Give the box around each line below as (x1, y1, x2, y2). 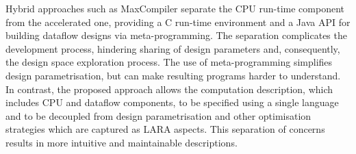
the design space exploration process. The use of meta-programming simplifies (5, 55, 333, 69)
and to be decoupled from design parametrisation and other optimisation (5, 108, 311, 123)
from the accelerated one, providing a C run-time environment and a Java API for (5, 14, 351, 29)
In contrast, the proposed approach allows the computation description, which (5, 81, 333, 96)
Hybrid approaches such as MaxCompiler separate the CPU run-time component (5, 1, 344, 15)
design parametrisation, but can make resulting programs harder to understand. (5, 68, 341, 82)
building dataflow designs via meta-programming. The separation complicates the (5, 28, 347, 42)
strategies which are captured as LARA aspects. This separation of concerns (5, 122, 325, 136)
